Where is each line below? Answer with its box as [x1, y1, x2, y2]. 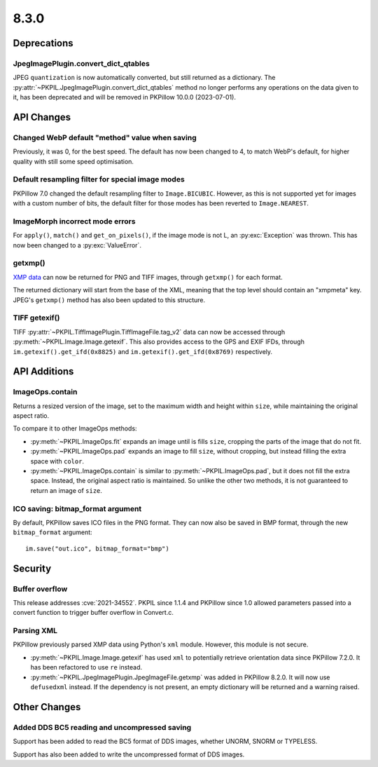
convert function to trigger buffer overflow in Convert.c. [13, 609, 174, 617]
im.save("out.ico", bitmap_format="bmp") [25, 544, 169, 552]
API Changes [13, 111, 71, 123]
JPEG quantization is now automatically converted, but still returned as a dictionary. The [13, 74, 276, 82]
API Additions [13, 365, 74, 378]
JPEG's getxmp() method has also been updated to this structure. [13, 295, 206, 304]
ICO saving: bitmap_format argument [13, 503, 142, 513]
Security [13, 562, 52, 574]
